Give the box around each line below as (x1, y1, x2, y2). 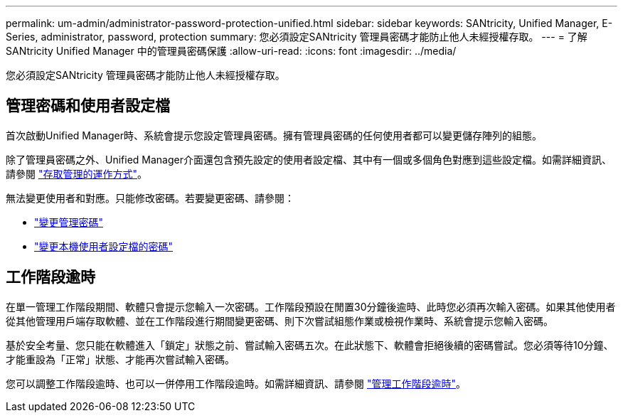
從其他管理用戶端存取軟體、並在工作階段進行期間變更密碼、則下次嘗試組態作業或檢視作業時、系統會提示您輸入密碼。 (6, 314, 553, 327)
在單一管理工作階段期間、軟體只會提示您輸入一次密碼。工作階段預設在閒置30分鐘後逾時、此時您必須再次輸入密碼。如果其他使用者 (6, 300, 616, 313)
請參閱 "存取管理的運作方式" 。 (6, 167, 147, 180)
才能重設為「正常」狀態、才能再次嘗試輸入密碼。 (6, 353, 235, 365)
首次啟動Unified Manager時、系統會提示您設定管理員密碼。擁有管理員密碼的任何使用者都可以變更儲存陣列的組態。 (6, 129, 542, 141)
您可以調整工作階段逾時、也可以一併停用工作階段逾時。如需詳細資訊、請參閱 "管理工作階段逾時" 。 (6, 377, 466, 390)
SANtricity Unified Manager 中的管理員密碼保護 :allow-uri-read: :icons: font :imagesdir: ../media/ (6, 45, 457, 57)
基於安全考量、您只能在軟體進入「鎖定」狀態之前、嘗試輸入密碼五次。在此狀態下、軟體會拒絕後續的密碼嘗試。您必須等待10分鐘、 (6, 338, 614, 351)
